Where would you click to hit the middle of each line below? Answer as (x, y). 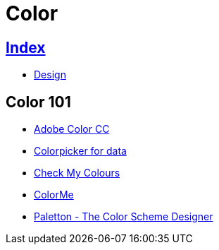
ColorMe (54, 195)
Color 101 (38, 102)
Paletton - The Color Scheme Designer (124, 217)
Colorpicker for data (80, 151)
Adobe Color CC (72, 129)
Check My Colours (77, 173)
